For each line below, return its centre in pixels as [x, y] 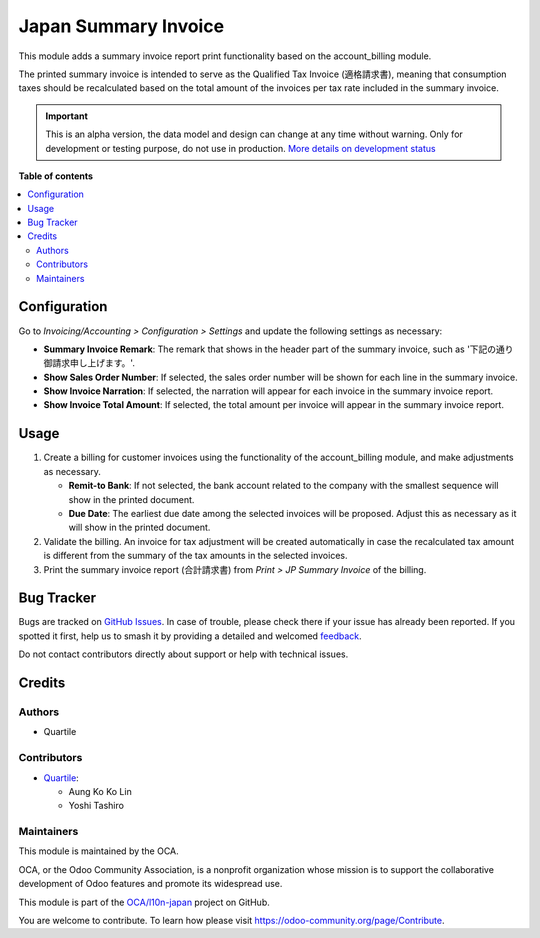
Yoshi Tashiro [96, 806]
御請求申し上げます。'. [89, 363]
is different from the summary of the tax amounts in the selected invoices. [195, 556]
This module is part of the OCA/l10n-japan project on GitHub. [144, 902]
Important [67, 116]
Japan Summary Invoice [121, 26]
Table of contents [56, 176]
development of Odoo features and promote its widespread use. [150, 884]
